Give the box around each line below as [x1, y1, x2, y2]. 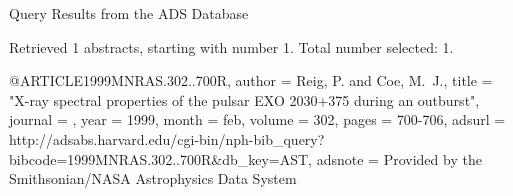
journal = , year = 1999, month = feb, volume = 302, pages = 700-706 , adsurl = [9, 109, 506, 130]
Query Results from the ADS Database [9, 3, 249, 23]
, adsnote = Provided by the [308, 148, 482, 169]
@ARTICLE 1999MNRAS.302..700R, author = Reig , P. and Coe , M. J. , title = [9, 70, 493, 91]
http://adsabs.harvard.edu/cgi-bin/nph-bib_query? [9, 128, 325, 149]
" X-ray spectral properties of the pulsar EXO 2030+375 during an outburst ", [9, 89, 480, 110]
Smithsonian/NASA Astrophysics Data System [9, 168, 297, 189]
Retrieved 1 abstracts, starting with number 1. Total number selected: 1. [9, 36, 454, 57]
